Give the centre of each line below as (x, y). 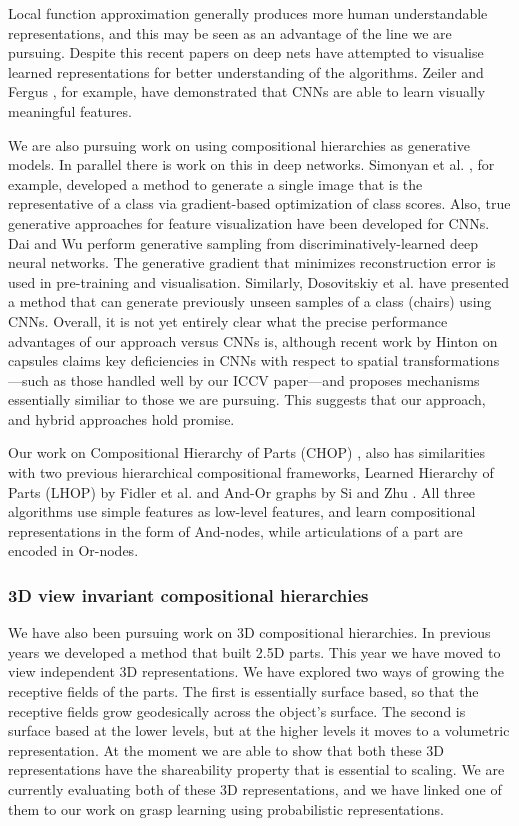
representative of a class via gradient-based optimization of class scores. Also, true (259, 203)
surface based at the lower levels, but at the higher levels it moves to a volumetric (259, 730)
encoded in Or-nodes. (73, 550)
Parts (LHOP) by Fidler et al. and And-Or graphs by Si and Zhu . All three (242, 491)
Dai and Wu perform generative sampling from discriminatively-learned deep (243, 242)
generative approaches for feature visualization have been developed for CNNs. (249, 222)
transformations (451, 360)
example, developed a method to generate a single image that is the (215, 183)
